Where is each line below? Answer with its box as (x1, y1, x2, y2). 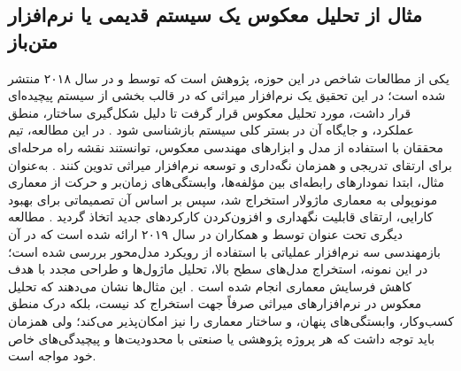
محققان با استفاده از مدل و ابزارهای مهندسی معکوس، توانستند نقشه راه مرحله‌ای (8, 137, 444, 156)
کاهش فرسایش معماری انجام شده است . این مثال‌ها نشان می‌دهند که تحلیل (8, 276, 412, 295)
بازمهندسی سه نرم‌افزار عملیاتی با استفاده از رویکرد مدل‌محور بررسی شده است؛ (8, 242, 441, 260)
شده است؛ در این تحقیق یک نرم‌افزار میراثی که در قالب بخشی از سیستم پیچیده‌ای (8, 86, 446, 104)
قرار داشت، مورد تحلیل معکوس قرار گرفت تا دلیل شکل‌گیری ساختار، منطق (8, 103, 411, 121)
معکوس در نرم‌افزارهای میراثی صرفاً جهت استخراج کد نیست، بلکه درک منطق (8, 294, 422, 313)
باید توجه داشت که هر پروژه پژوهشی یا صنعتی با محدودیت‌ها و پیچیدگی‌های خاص (8, 328, 435, 347)
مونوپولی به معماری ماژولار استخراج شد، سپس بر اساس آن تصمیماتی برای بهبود (8, 189, 438, 208)
